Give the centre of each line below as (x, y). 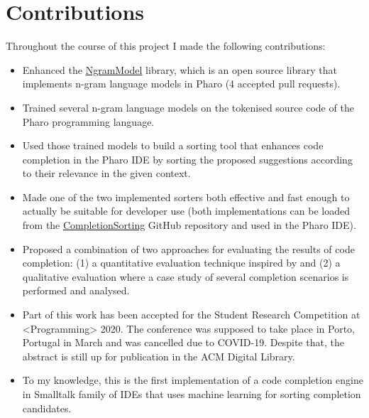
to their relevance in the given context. (106, 173)
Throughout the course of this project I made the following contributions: (166, 46)
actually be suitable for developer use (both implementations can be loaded (186, 211)
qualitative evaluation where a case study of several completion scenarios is (186, 276)
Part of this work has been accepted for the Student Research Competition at (191, 315)
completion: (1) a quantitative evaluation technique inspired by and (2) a (181, 263)
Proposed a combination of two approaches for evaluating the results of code (188, 248)
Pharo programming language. (88, 121)
